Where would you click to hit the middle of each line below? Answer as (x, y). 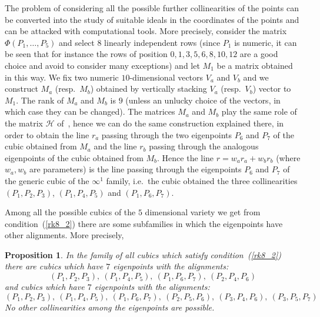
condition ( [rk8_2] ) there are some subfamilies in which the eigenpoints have (144, 223)
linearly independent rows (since (162, 42)
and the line (115, 146)
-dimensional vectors (166, 77)
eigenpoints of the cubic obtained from (74, 157)
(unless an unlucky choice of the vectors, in (203, 100)
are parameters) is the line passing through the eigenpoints (135, 169)
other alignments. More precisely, (64, 235)
